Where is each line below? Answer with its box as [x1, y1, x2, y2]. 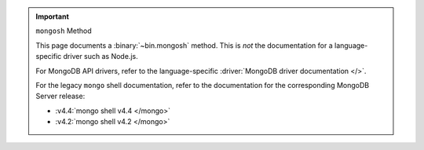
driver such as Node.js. [63, 52, 138, 61]
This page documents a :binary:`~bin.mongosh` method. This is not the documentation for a [35, 40, 333, 50]
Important [35, 12, 70, 21]
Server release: [35, 91, 86, 101]
